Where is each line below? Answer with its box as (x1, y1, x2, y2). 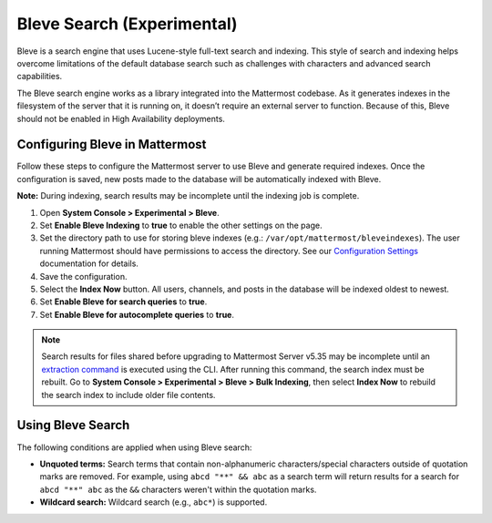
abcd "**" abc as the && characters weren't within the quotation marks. (39, 484, 317, 495)
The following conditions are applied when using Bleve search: (16, 442, 252, 453)
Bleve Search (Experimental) (16, 14, 238, 34)
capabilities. (16, 71, 63, 82)
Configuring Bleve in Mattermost (16, 137, 207, 152)
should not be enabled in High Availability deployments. (16, 113, 225, 124)
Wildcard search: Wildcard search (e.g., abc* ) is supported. (39, 497, 268, 508)
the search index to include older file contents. (41, 389, 216, 400)
